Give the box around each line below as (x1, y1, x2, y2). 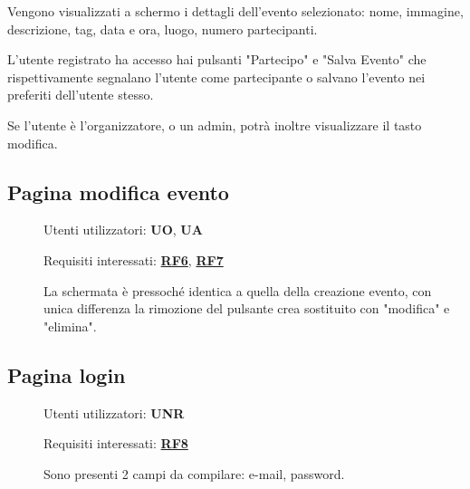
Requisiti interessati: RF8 (43, 434, 188, 453)
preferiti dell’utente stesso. (7, 85, 154, 104)
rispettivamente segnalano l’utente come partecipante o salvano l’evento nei (7, 67, 426, 86)
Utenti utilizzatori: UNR (43, 403, 185, 422)
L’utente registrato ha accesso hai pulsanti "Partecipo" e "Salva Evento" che (7, 50, 427, 69)
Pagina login (7, 360, 126, 388)
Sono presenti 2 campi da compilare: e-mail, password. (43, 464, 345, 483)
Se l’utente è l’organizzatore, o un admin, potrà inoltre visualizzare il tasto (7, 115, 422, 134)
